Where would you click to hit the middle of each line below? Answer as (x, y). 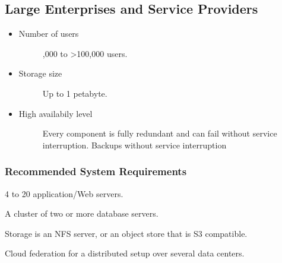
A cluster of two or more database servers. (82, 213)
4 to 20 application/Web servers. (64, 193)
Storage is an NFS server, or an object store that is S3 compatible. (126, 233)
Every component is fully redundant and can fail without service (160, 133)
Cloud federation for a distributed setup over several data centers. (125, 253)
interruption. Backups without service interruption (134, 145)
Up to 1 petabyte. (75, 93)
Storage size (40, 73)
